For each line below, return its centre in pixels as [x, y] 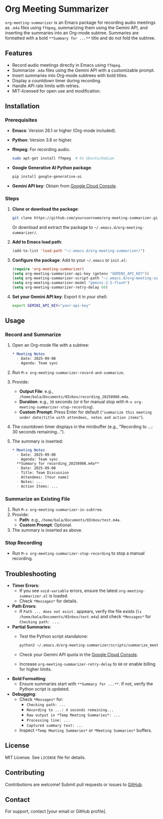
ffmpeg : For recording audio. [41, 149]
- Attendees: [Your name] [43, 477]
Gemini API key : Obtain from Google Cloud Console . [65, 186]
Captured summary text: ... [55, 726]
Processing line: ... [48, 720]
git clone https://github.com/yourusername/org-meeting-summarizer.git [86, 218]
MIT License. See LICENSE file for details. [45, 757]
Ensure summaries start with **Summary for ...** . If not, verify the [86, 684]
